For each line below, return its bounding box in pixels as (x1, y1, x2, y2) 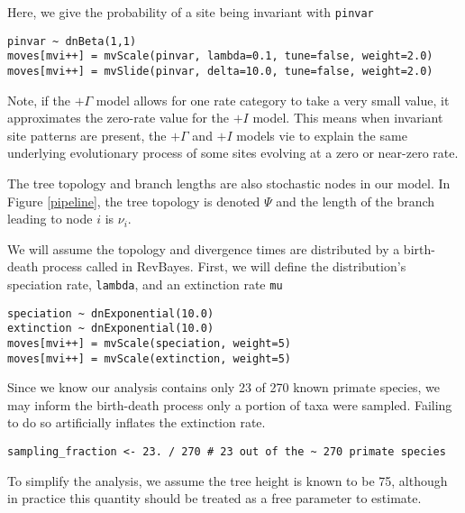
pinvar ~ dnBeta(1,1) (7, 34, 137, 48)
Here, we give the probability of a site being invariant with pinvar (7, 3, 374, 21)
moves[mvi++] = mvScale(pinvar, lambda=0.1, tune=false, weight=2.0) (7, 50, 433, 63)
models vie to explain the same (236, 125, 407, 144)
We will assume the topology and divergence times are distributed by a (7, 239, 400, 258)
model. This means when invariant (252, 108, 443, 127)
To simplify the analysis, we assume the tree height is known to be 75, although (7, 471, 448, 490)
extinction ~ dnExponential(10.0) (7, 322, 214, 335)
